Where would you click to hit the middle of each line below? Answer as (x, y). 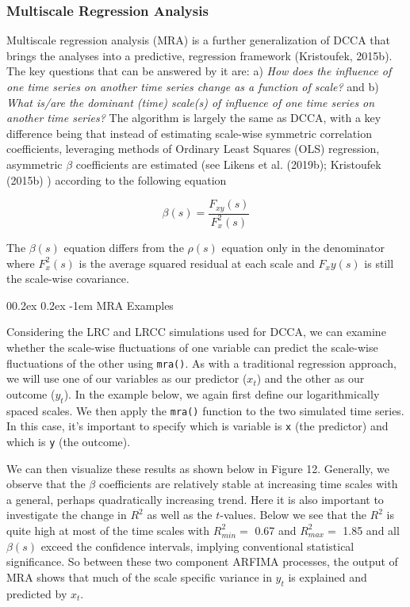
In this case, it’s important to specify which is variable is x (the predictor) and (197, 426)
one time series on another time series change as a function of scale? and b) (193, 86)
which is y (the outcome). (69, 441)
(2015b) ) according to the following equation (117, 179)
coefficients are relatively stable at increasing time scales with (248, 484)
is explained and (328, 576)
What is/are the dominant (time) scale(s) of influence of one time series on (191, 102)
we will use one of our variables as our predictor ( (127, 378)
